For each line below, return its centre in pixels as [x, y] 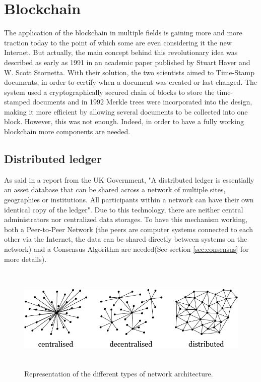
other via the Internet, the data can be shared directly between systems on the [126, 239]
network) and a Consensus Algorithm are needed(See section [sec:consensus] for [126, 249]
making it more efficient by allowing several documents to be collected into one [126, 111]
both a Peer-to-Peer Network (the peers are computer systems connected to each [128, 229]
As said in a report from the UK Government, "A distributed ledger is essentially [129, 179]
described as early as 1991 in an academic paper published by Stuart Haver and [127, 62]
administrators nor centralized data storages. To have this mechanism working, [126, 219]
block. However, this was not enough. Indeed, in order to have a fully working [124, 121]
